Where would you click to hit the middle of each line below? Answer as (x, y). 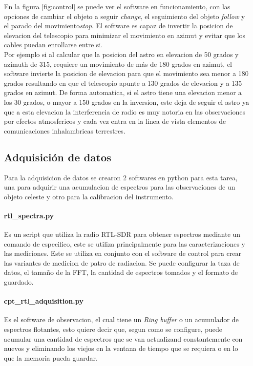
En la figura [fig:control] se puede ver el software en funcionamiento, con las (117, 6)
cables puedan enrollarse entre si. (53, 45)
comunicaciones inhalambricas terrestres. (65, 130)
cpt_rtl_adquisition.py (44, 301)
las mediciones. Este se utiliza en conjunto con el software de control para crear (123, 253)
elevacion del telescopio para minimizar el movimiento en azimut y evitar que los (125, 35)
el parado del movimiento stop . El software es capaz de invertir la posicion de (118, 26)
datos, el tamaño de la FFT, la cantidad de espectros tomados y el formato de (121, 272)
